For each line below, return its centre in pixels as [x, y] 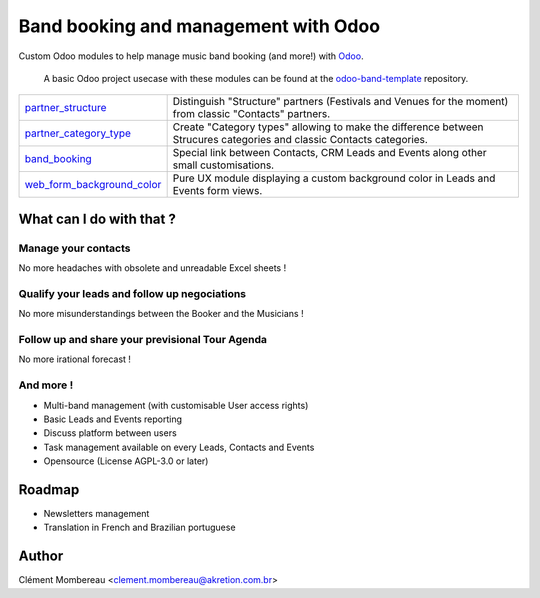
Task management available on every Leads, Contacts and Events [179, 447]
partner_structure [65, 108]
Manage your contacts [74, 248]
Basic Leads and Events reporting [113, 419]
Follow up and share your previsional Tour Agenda [143, 339]
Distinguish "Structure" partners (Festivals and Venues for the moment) [340, 102]
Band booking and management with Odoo [199, 26]
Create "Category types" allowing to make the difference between [328, 127]
